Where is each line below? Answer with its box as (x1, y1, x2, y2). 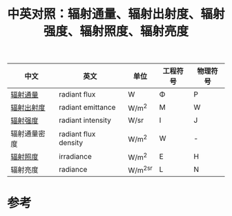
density (58, 138, 84, 148)
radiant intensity (58, 115, 112, 125)
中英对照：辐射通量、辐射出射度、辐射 (7, 6, 226, 22)
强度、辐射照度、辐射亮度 (43, 23, 188, 39)
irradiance (58, 152, 92, 161)
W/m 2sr (127, 164, 153, 175)
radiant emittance (58, 103, 116, 112)
